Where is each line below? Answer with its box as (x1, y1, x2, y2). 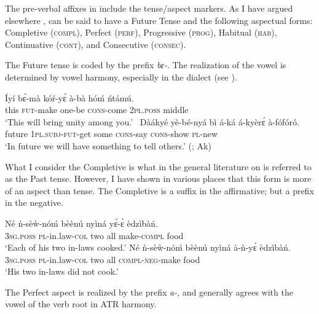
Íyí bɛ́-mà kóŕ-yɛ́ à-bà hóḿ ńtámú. (5, 91, 134, 104)
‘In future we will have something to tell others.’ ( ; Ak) (5, 139, 211, 152)
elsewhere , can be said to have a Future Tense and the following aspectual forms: (5, 14, 313, 26)
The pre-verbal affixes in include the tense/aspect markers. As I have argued (5, 2, 293, 14)
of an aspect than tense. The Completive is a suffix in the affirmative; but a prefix (5, 184, 314, 197)
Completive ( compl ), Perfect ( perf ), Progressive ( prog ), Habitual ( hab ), (5, 26, 277, 39)
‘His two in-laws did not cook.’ (5, 265, 119, 278)
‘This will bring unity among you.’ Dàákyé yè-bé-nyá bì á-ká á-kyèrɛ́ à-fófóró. (5, 115, 299, 128)
